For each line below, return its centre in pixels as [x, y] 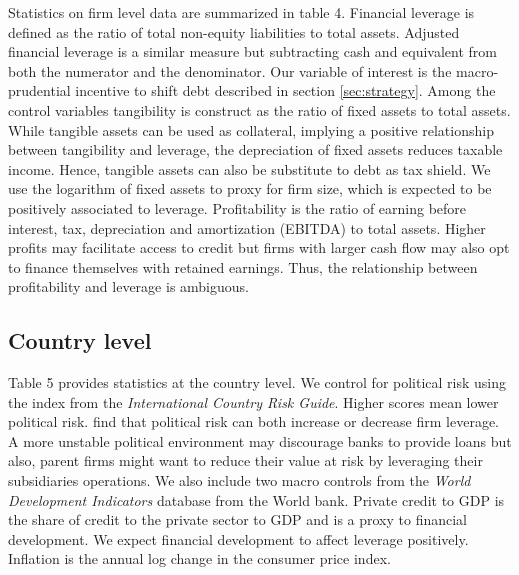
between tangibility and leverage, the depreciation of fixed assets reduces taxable [255, 149]
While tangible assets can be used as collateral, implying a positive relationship [251, 129]
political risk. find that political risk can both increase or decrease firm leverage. [253, 421]
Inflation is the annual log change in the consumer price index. [199, 558]
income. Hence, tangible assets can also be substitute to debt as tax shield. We [249, 168]
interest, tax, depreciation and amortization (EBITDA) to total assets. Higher [247, 227]
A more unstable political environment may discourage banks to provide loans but [260, 440]
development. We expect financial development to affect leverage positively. [238, 538]
